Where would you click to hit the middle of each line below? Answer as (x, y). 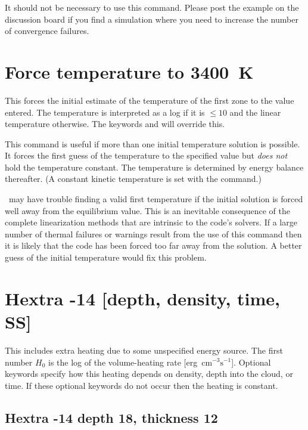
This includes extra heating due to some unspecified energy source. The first (144, 350)
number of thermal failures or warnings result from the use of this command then (153, 233)
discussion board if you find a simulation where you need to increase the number (152, 19)
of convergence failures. (47, 31)
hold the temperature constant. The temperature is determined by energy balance (154, 167)
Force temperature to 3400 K (129, 71)
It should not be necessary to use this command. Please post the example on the (152, 7)
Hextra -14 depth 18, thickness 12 (111, 417)
